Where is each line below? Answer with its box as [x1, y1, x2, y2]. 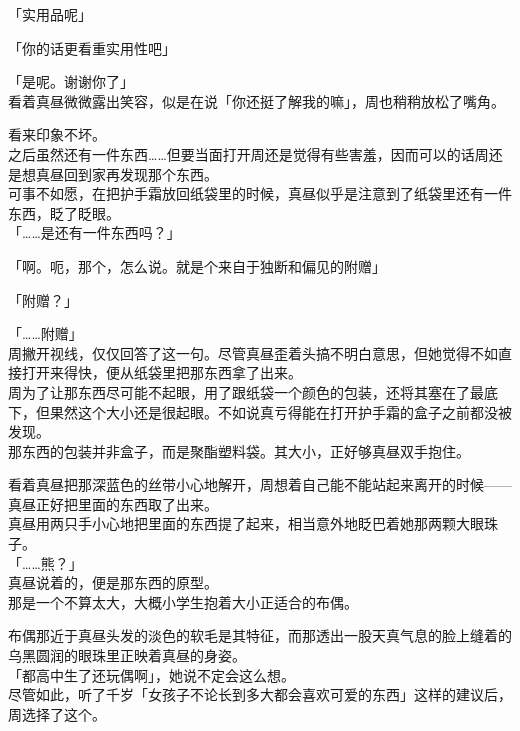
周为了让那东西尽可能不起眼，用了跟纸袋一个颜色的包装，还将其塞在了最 [8, 381, 484, 402]
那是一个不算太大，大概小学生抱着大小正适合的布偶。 [8, 591, 358, 612]
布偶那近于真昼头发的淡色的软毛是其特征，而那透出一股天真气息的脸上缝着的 [8, 625, 512, 646]
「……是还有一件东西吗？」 [8, 222, 181, 243]
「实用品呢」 [8, 4, 92, 24]
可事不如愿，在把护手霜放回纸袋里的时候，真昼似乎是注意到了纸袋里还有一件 [8, 183, 512, 204]
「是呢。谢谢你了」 [8, 71, 134, 92]
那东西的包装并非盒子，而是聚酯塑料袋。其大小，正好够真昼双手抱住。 [8, 440, 470, 461]
